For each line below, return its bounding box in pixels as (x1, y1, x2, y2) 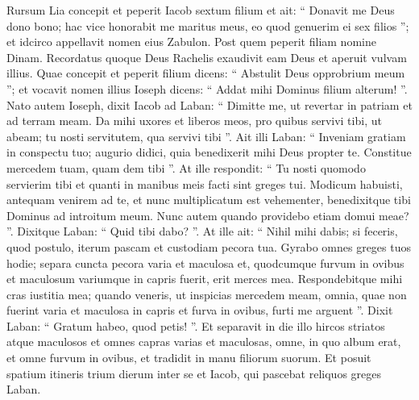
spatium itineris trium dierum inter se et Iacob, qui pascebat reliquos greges (6, 365, 382, 381)
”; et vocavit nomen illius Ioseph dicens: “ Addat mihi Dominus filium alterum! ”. (6, 80, 408, 97)
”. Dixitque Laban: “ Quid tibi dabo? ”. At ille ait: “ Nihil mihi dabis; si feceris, (6, 223, 398, 240)
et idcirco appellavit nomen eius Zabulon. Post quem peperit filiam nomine (6, 33, 376, 50)
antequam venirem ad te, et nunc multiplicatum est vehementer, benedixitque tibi (6, 191, 411, 208)
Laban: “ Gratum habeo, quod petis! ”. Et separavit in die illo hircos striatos (6, 317, 385, 334)
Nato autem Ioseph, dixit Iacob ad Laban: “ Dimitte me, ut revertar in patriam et (6, 96, 413, 113)
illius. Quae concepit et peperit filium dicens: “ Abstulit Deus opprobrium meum (6, 65, 405, 81)
